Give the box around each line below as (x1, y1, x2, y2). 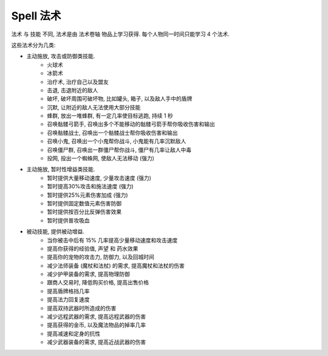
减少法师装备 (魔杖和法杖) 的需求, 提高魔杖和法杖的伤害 (47, 262, 185, 269)
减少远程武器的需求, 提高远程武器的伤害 (47, 313, 146, 320)
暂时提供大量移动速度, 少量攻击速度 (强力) (47, 174, 152, 182)
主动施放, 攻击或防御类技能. (26, 52, 95, 60)
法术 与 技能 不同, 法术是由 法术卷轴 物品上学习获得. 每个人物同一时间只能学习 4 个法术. (11, 30, 230, 38)
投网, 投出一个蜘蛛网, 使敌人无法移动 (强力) (47, 155, 155, 162)
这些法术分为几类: (11, 41, 56, 49)
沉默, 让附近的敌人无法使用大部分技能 (47, 103, 141, 111)
